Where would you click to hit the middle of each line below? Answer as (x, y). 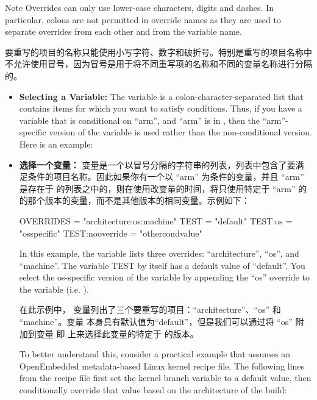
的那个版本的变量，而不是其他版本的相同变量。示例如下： (134, 200)
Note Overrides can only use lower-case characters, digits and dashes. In (139, 7)
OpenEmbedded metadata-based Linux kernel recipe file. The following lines (162, 366)
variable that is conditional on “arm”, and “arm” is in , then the (140, 120)
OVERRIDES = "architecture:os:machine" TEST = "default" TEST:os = (156, 220)
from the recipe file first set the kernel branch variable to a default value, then (165, 378)
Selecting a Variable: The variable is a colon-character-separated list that (161, 96)
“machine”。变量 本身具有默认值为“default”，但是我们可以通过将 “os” (156, 322)
